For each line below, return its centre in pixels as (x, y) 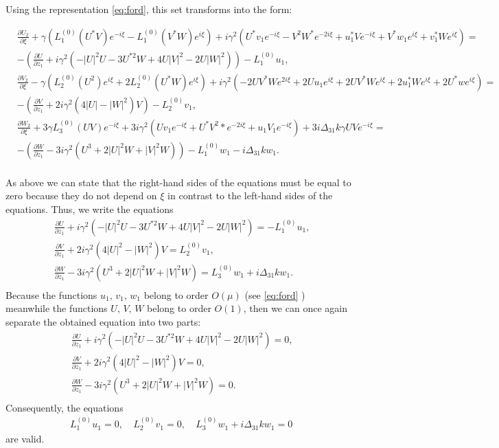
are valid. (25, 439)
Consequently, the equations (65, 407)
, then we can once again (295, 308)
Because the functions (51, 294)
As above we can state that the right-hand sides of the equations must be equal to (178, 182)
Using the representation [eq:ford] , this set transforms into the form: (149, 9)
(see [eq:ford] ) (275, 294)
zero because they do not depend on (81, 195)
